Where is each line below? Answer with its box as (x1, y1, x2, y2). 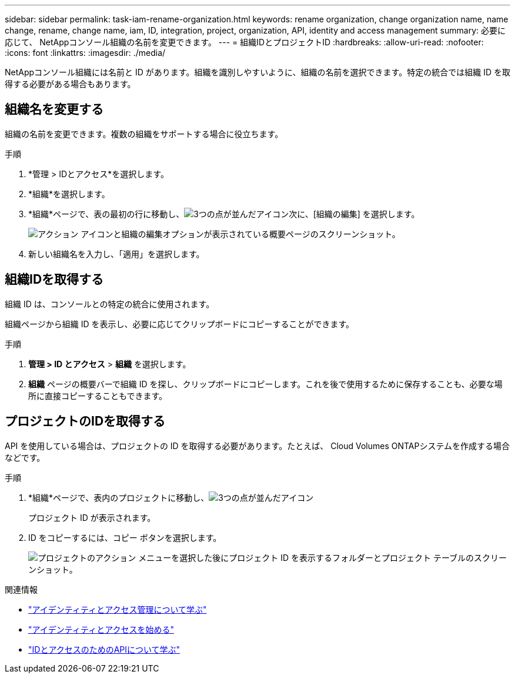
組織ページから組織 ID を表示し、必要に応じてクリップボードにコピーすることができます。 (5, 318, 355, 329)
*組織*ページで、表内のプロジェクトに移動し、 (28, 492, 209, 503)
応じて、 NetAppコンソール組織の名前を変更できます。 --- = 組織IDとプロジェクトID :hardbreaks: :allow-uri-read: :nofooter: (5, 37, 484, 47)
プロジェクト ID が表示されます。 (28, 512, 156, 523)
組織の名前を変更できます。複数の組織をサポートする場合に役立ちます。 (5, 128, 283, 139)
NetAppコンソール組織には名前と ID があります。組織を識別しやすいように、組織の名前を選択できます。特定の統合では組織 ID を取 (5, 67, 510, 77)
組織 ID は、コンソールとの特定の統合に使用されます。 (5, 298, 215, 309)
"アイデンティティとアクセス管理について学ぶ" (28, 604, 207, 614)
